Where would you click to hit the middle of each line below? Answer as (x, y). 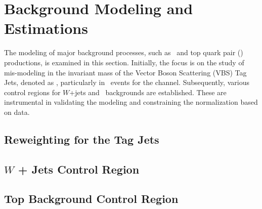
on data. (17, 112)
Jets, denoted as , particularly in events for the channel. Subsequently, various (127, 82)
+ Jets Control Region (79, 169)
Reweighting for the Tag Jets (82, 139)
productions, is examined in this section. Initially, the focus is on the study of (124, 62)
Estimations (46, 28)
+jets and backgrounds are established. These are (148, 92)
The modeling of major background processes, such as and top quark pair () (124, 52)
